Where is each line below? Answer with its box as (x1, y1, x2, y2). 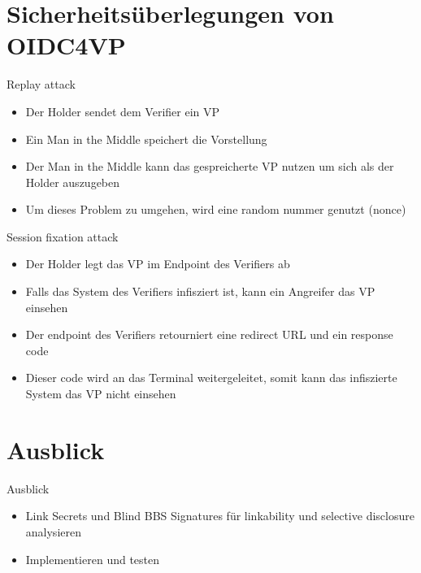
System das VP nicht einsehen (25, 385, 176, 402)
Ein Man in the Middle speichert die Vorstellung (25, 130, 267, 147)
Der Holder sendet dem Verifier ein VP (25, 102, 220, 119)
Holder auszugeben (25, 173, 120, 190)
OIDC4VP (7, 28, 126, 62)
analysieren (25, 523, 81, 540)
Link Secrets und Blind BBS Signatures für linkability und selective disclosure (25, 507, 414, 524)
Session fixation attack (7, 228, 119, 245)
